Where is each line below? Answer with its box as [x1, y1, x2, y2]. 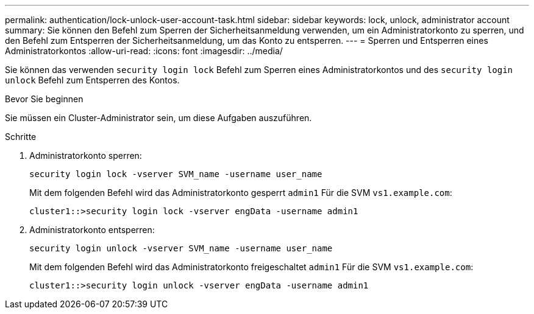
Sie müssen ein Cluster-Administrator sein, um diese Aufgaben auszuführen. [5, 113, 312, 123]
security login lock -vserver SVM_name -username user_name [29, 169, 322, 179]
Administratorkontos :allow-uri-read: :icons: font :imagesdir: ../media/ [5, 46, 283, 56]
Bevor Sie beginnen [5, 94, 84, 104]
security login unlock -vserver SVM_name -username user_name [29, 243, 333, 253]
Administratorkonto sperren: [29, 150, 142, 161]
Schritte [5, 131, 37, 142]
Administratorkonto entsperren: [29, 225, 155, 235]
